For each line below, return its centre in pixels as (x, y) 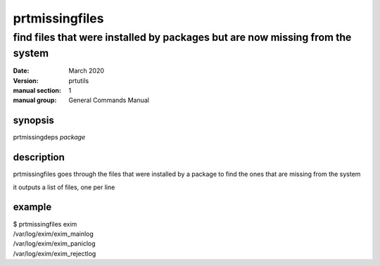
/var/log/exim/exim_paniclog (54, 243)
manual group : (35, 100)
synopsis (33, 121)
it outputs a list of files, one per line (64, 187)
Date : (21, 71)
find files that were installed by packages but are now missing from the (182, 37)
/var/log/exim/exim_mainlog (53, 234)
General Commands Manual (109, 100)
